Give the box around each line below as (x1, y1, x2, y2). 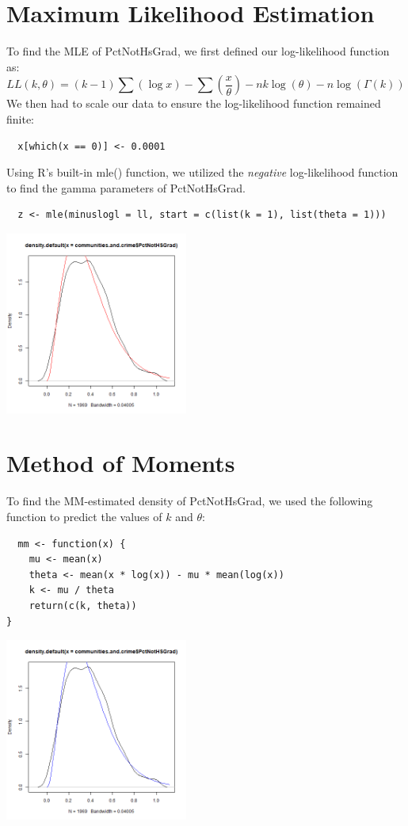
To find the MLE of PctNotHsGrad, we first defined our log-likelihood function (6, 43, 390, 59)
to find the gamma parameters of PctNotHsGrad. (6, 179, 246, 196)
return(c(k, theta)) (29, 600, 137, 611)
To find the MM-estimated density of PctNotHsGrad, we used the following (6, 493, 373, 509)
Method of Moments (6, 447, 235, 479)
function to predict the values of (6, 508, 162, 524)
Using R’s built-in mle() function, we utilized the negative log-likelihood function (6, 164, 398, 181)
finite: (6, 110, 35, 127)
